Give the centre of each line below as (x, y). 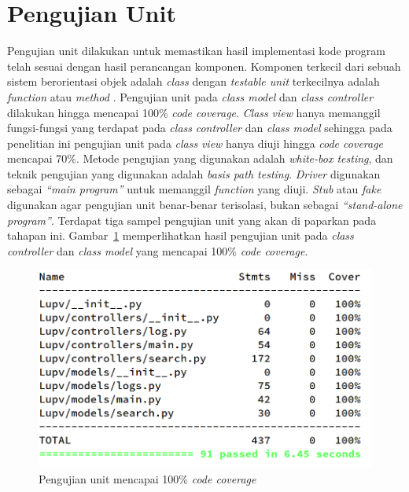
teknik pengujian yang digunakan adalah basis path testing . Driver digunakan (194, 173)
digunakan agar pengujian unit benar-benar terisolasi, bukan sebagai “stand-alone (205, 205)
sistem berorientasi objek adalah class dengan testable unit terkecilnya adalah (193, 81)
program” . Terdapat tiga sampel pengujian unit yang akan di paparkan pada (192, 220)
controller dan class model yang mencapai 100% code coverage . (158, 250)
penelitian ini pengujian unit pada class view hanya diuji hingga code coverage (195, 143)
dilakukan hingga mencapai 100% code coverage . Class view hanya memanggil (194, 112)
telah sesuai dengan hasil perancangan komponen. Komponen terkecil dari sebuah (204, 66)
